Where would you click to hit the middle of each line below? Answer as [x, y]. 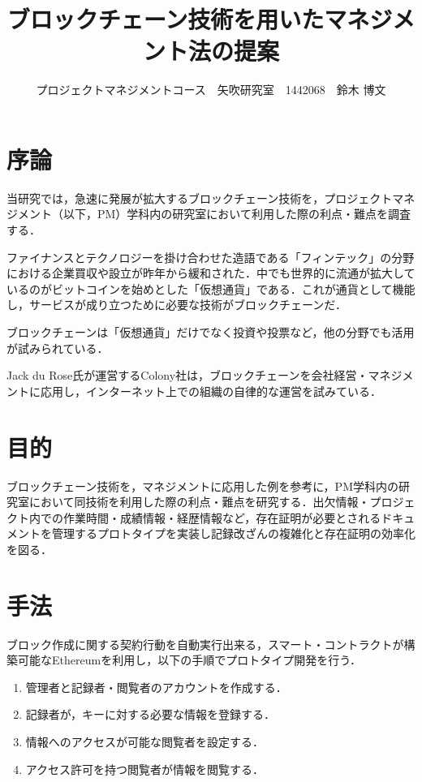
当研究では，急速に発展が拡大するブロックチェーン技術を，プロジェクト [200, 198]
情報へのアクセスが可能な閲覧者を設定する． [145, 741]
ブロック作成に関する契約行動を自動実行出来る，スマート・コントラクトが [205, 644]
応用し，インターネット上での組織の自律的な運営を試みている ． [211, 391]
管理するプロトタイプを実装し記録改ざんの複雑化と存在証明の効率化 [233, 533]
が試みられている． [58, 348]
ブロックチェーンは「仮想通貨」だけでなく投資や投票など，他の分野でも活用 [211, 332]
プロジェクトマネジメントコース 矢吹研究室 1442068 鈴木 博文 [211, 90]
